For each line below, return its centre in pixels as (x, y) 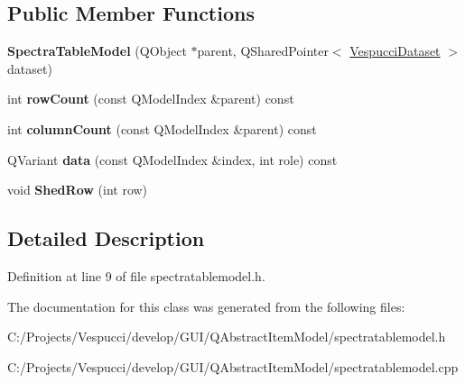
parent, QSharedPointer (263, 51)
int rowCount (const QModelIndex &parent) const (151, 99)
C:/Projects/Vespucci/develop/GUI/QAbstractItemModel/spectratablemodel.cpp (233, 366)
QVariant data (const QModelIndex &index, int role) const (172, 159)
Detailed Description (106, 238)
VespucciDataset (395, 51)
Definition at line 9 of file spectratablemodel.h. (136, 275)
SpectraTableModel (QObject (97, 51)
